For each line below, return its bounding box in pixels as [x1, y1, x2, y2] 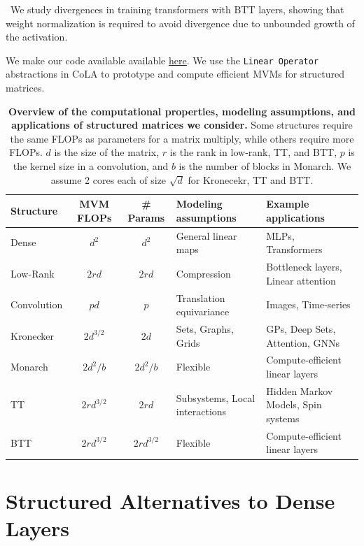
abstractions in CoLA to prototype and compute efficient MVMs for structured [6, 66, 345, 81]
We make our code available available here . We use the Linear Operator [6, 52, 319, 67]
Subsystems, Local [176, 390, 255, 405]
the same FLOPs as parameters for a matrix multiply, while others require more [10, 131, 354, 145]
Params [127, 210, 165, 224]
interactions [176, 404, 227, 419]
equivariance [176, 304, 230, 319]
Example [266, 196, 309, 211]
